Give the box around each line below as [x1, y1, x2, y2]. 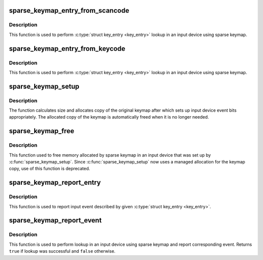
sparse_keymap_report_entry [9, 179, 101, 187]
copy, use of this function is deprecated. [9, 166, 90, 172]
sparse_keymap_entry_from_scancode [9, 6, 130, 15]
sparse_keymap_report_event [9, 216, 102, 224]
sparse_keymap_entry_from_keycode [9, 44, 126, 53]
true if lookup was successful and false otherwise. [9, 248, 115, 254]
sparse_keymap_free [9, 127, 75, 135]
